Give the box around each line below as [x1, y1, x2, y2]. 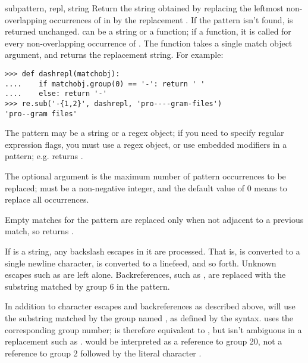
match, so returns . [5, 225, 74, 237]
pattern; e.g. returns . [5, 150, 83, 162]
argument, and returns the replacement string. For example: [5, 48, 224, 61]
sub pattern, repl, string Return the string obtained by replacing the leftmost [5, 2, 284, 14]
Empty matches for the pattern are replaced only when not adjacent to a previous [5, 213, 304, 225]
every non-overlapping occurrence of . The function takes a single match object [5, 36, 293, 49]
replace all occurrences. [5, 193, 89, 206]
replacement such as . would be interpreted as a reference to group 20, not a [5, 335, 282, 348]
